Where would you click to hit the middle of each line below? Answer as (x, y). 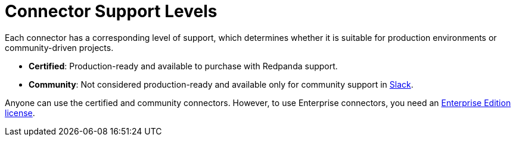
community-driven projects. (59, 47)
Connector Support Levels (111, 11)
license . (20, 113)
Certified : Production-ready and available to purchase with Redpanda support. (183, 66)
